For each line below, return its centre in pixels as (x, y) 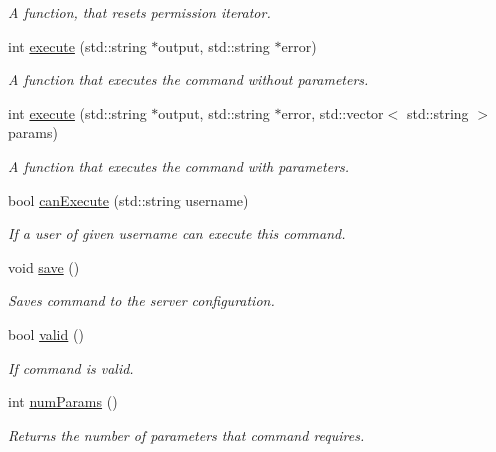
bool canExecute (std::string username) (128, 199)
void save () (44, 266)
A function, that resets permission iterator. (139, 12)
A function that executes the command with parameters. (179, 165)
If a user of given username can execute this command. (177, 233)
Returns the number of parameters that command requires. (186, 434)
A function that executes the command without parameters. (188, 79)
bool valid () (46, 333)
